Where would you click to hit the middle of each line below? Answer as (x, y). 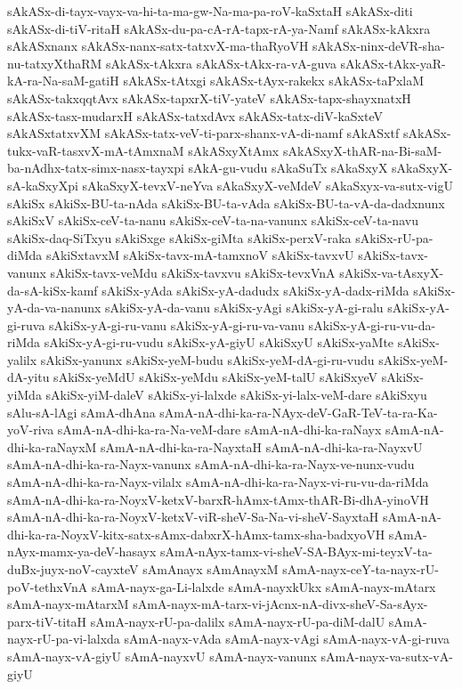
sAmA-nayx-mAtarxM (68, 604)
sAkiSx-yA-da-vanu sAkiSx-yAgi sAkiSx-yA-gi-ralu (244, 308)
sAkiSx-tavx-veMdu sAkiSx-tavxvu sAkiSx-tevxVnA (193, 272)
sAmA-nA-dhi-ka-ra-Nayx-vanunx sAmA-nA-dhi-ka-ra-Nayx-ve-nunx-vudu (211, 464)
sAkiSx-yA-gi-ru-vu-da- (372, 324)
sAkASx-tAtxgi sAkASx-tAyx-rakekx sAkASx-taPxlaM (274, 81)
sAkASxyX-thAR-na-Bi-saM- (362, 150)
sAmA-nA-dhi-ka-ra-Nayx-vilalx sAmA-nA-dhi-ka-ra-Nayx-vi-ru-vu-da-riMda (218, 482)
